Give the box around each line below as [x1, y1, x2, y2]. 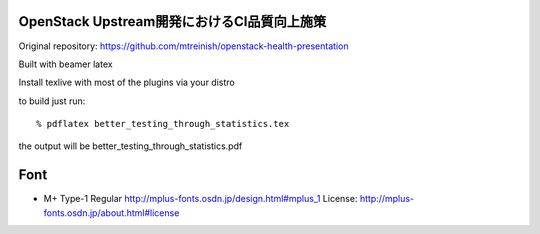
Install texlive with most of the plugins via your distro [18, 76, 235, 89]
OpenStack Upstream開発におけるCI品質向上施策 [18, 13, 327, 30]
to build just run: [18, 95, 86, 107]
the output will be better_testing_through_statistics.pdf [18, 140, 243, 152]
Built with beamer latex [18, 58, 114, 70]
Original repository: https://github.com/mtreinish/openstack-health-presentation [18, 40, 349, 52]
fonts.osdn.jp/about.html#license [43, 206, 180, 219]
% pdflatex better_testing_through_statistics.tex [36, 118, 290, 130]
